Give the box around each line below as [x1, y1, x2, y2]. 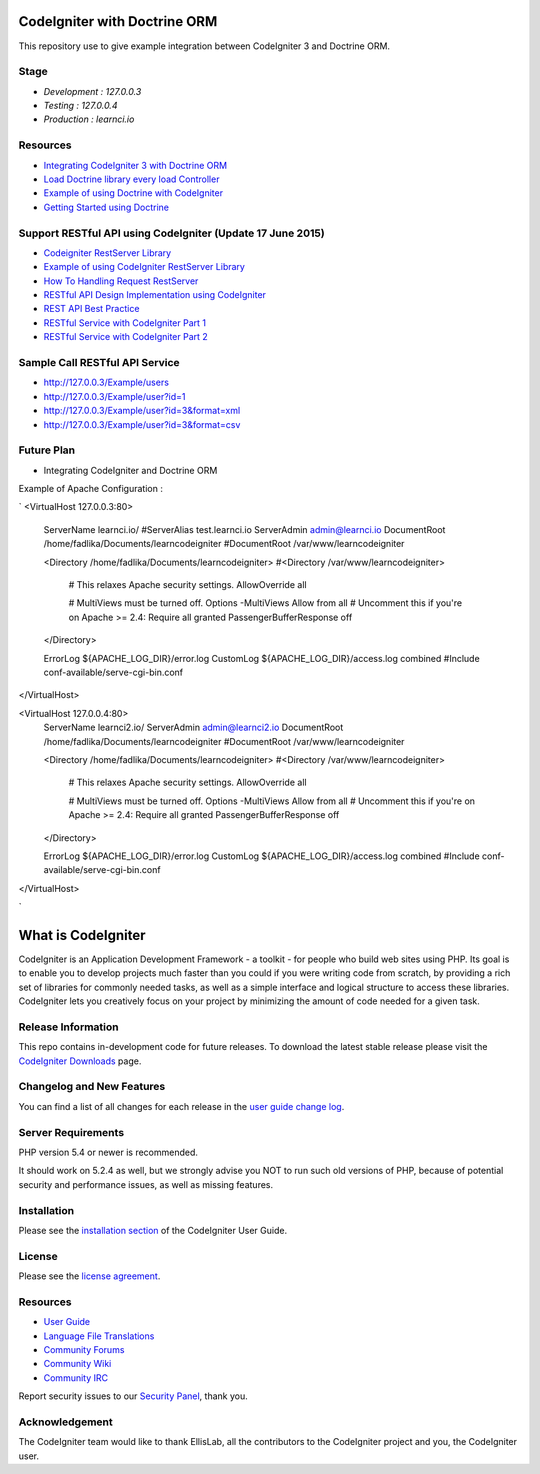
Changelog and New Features [18, 1080, 166, 1094]
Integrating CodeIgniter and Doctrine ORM [43, 464, 218, 476]
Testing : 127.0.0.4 [43, 100, 118, 112]
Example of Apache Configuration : [18, 483, 164, 495]
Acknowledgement [18, 1415, 114, 1429]
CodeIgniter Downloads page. [18, 1055, 142, 1067]
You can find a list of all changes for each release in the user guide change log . [18, 1100, 345, 1112]
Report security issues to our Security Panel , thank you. [18, 1390, 249, 1402]
